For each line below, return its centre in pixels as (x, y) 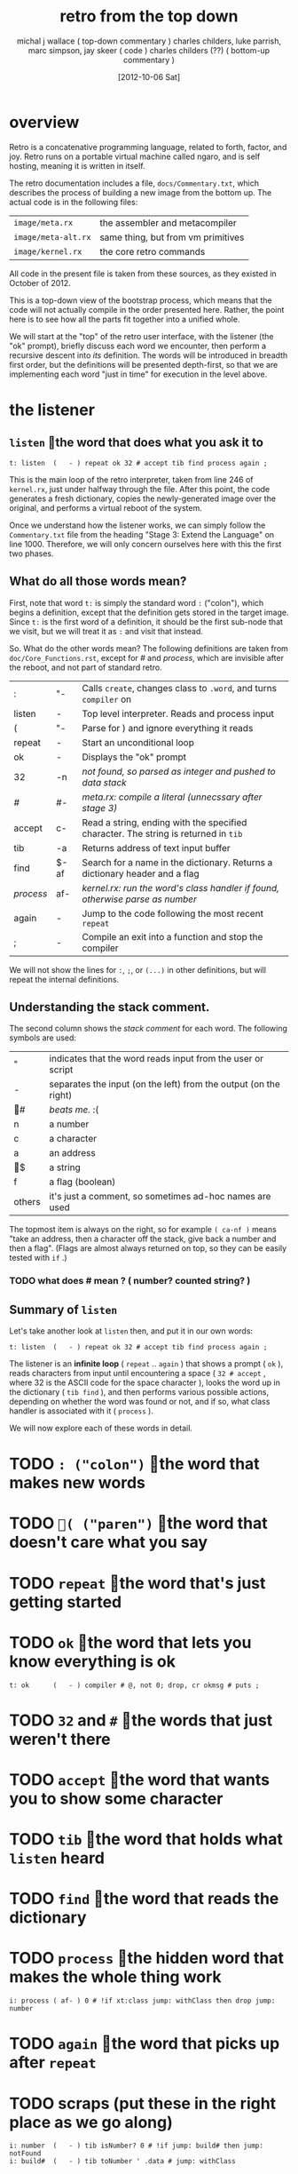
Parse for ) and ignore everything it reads (168, 728)
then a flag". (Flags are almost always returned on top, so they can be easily (148, 1248)
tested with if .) (39, 1258)
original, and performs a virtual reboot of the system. (106, 507)
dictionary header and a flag (141, 873)
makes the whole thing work (115, 1977)
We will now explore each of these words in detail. (101, 1429)
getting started (66, 1602)
